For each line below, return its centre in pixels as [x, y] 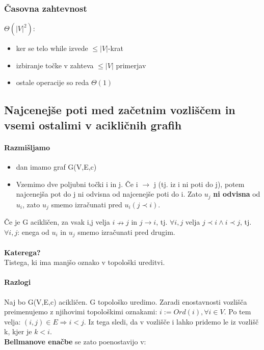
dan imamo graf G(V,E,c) [56, 166]
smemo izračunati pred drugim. [126, 232]
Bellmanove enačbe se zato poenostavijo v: [75, 342]
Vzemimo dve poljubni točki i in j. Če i [77, 184]
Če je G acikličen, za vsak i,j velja [57, 222]
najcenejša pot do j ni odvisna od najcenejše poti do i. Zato [109, 194]
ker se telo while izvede [52, 48]
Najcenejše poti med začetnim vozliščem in [120, 110]
